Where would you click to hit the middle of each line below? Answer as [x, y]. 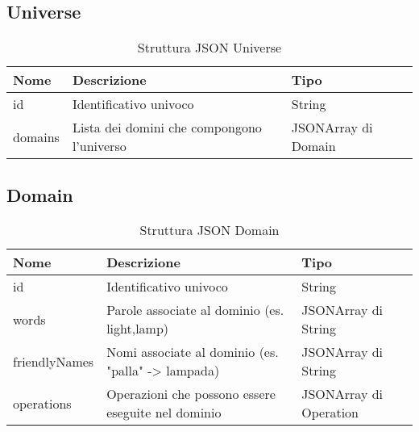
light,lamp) [138, 329]
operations [42, 403]
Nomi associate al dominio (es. [193, 352]
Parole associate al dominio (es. [195, 310]
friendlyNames [54, 361]
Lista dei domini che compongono [167, 128]
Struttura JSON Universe [209, 48]
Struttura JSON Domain [209, 230]
